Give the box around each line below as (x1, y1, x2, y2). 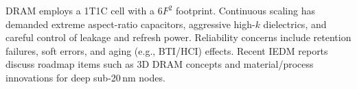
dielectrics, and (263, 16, 327, 31)
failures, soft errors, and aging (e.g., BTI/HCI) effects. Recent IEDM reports (5, 43, 328, 58)
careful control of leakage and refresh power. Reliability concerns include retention (5, 30, 352, 44)
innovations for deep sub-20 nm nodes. (5, 70, 165, 84)
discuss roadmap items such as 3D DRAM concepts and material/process (5, 57, 314, 71)
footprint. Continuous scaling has (176, 3, 315, 17)
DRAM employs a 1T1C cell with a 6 (5, 3, 163, 17)
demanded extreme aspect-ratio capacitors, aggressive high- (5, 16, 255, 31)
